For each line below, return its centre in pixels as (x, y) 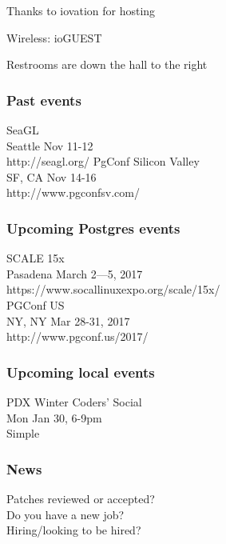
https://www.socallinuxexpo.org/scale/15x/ (113, 289)
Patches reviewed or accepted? (81, 498)
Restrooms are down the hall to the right (107, 64)
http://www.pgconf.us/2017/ (77, 336)
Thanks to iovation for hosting (81, 10)
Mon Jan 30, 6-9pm (54, 417)
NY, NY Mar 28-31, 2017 (68, 320)
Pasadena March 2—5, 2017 (75, 273)
